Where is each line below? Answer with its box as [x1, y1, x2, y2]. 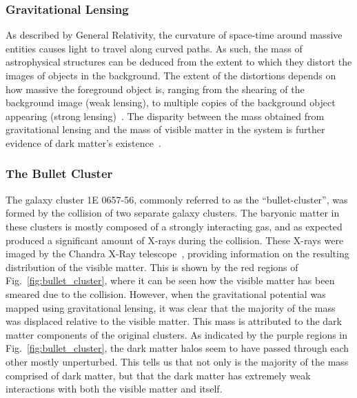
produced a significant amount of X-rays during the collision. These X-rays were [6, 232, 344, 247]
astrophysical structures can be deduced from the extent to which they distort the [6, 54, 352, 69]
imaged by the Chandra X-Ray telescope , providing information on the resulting [6, 246, 349, 261]
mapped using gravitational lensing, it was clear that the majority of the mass [6, 300, 336, 315]
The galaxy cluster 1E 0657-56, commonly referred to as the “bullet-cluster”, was [6, 192, 348, 206]
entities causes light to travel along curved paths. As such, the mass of [6, 41, 303, 55]
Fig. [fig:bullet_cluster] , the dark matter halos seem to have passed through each [6, 341, 349, 355]
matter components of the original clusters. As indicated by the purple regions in [6, 327, 348, 341]
